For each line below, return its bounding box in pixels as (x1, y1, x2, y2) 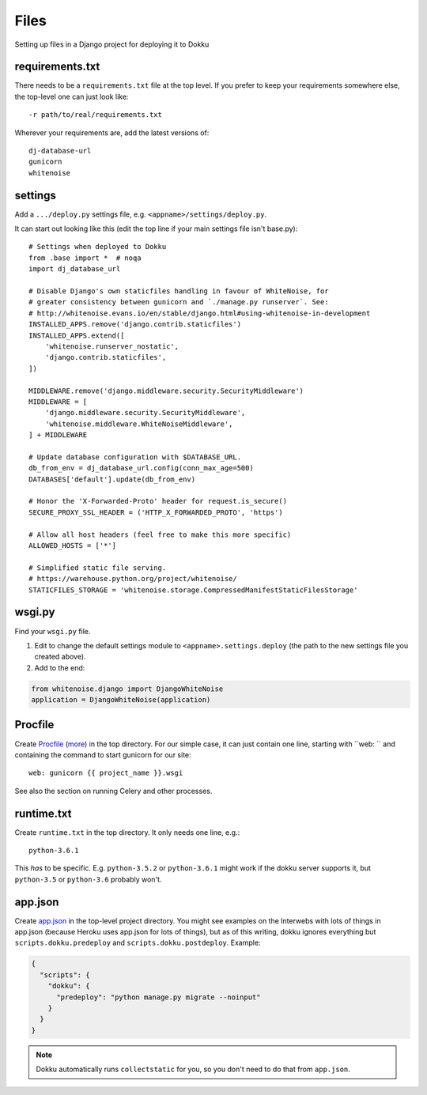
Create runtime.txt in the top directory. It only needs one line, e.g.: (14, 827, 240, 837)
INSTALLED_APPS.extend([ (28, 330, 125, 340)
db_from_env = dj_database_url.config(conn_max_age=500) (28, 463, 255, 473)
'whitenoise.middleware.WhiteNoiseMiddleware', (44, 419, 233, 429)
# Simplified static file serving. (28, 563, 167, 572)
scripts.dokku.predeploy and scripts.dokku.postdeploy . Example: (14, 938, 261, 948)
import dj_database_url (28, 265, 121, 274)
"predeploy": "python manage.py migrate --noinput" (56, 992, 261, 1002)
